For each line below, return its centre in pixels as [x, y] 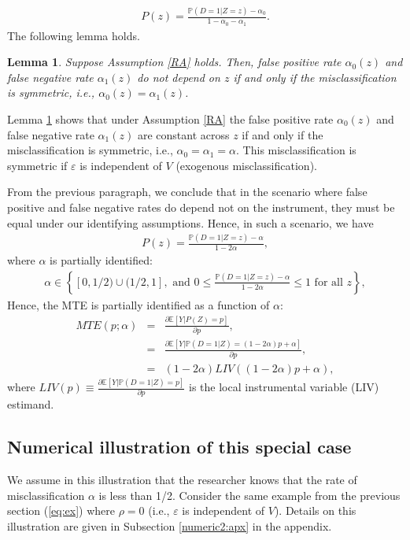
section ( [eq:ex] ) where [61, 510]
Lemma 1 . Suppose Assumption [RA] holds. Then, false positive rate [174, 62]
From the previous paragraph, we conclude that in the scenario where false [187, 192]
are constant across [183, 134]
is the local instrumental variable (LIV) [284, 387]
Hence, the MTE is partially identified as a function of [139, 304]
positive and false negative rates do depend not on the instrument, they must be [201, 207]
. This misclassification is [296, 150]
